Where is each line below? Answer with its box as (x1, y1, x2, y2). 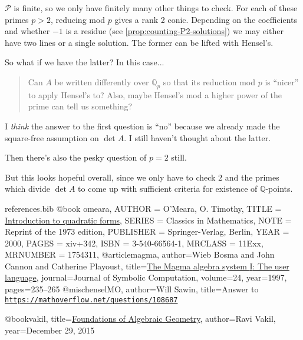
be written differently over (54, 75, 149, 88)
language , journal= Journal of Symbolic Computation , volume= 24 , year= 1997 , (5, 271, 287, 284)
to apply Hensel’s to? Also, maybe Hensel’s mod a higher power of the (28, 88, 282, 101)
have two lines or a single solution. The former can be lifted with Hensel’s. (5, 36, 274, 48)
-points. (265, 182, 293, 195)
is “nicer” (265, 75, 299, 88)
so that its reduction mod (163, 75, 256, 88)
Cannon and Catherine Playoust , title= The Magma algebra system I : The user (5, 259, 289, 272)
